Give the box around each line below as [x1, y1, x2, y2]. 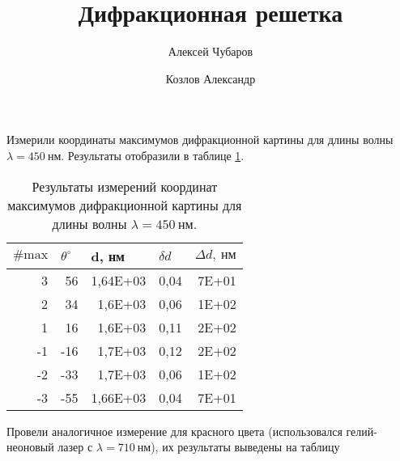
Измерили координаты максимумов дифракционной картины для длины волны [6, 131, 394, 148]
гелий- [346, 422, 377, 439]
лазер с [57, 438, 93, 455]
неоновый [6, 438, 54, 455]
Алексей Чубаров [168, 43, 253, 60]
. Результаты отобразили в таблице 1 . [61, 146, 245, 163]
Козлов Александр [165, 70, 256, 87]
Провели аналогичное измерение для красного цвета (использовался [6, 422, 343, 439]
